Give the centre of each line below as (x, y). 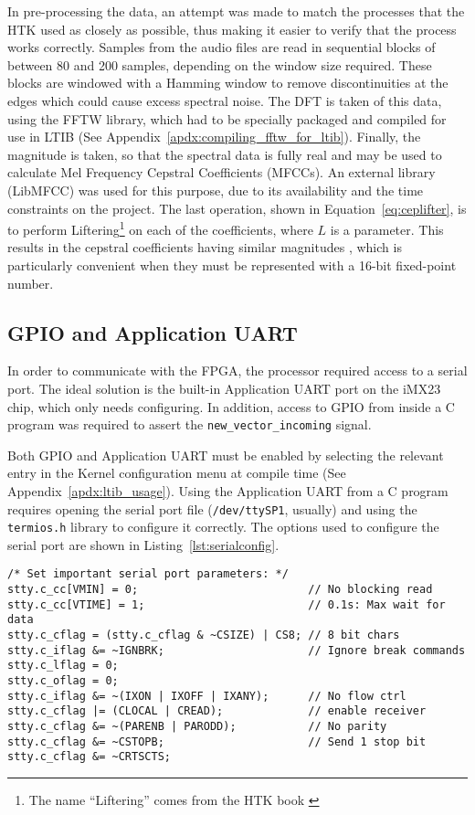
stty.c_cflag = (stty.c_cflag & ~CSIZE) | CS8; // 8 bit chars (204, 635)
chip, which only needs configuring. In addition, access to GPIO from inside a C (231, 406)
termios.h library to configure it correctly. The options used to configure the (223, 527)
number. (31, 283)
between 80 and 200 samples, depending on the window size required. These (220, 64)
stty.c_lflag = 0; (63, 666)
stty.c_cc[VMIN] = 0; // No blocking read (220, 590)
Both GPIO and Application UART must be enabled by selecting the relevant (226, 455)
